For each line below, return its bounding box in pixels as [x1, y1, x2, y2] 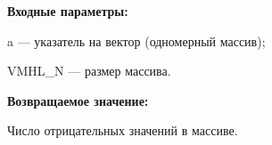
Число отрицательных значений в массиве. [7, 121, 238, 140]
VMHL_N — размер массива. [7, 61, 171, 80]
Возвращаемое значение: [7, 91, 149, 109]
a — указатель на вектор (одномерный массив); [7, 31, 266, 50]
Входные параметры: [7, 2, 128, 20]
